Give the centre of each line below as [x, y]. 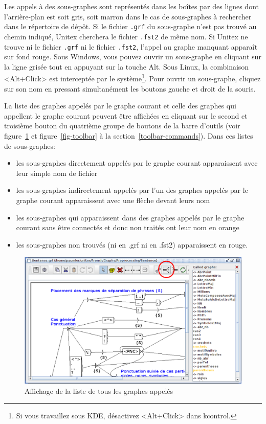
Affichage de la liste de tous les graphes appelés [99, 390]
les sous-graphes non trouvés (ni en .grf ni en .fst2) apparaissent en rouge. [132, 244]
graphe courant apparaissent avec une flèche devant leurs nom [113, 200]
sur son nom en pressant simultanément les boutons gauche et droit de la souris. [130, 88]
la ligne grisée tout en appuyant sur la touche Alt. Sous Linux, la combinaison [127, 66]
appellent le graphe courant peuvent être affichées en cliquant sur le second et [126, 115]
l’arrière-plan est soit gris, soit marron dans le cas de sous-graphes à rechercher [128, 16]
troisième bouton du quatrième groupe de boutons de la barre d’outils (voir [122, 126]
